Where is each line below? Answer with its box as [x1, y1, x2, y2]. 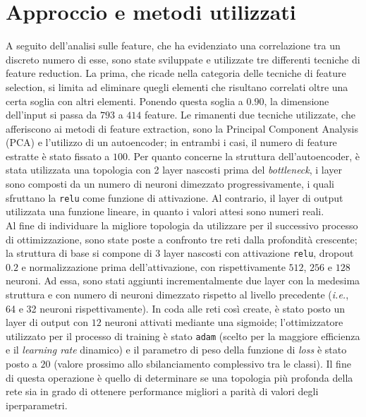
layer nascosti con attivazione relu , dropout [163, 246, 354, 260]
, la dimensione [264, 93, 329, 108]
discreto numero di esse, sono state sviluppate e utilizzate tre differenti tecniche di [6, 52, 360, 66]
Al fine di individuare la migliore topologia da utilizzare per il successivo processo [6, 217, 358, 232]
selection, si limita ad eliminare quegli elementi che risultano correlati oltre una [6, 79, 348, 94]
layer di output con [6, 315, 89, 330]
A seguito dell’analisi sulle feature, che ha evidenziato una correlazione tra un [6, 38, 341, 53]
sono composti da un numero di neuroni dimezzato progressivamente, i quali [6, 176, 334, 191]
